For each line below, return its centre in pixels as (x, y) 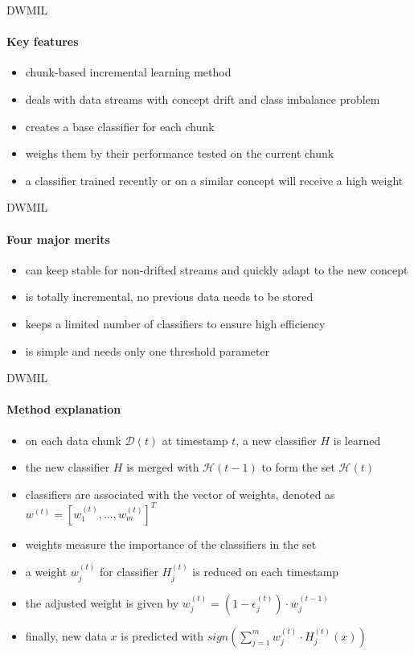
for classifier (129, 572)
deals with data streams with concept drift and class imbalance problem (203, 99)
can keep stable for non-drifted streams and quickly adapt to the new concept (217, 269)
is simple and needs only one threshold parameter (148, 350)
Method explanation (64, 409)
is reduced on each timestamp (266, 572)
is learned (357, 440)
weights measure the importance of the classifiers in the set (171, 544)
